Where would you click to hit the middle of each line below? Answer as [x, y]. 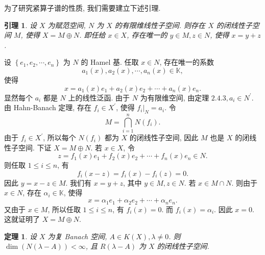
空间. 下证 [35, 147]
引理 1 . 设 [20, 25]
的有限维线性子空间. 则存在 [160, 25]
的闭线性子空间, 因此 [164, 137]
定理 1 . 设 [20, 236]
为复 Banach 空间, [77, 236]
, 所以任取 [64, 209]
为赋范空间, [67, 25]
